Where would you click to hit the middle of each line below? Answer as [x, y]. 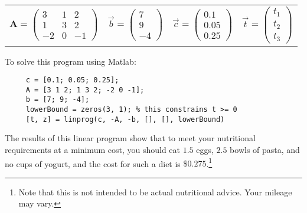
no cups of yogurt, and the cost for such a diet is [93, 163]
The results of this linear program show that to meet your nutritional [130, 138]
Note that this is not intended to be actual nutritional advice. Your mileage [155, 192]
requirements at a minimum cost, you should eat [93, 149]
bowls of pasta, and [265, 149]
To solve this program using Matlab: [71, 61]
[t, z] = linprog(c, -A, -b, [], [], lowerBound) [125, 119]
